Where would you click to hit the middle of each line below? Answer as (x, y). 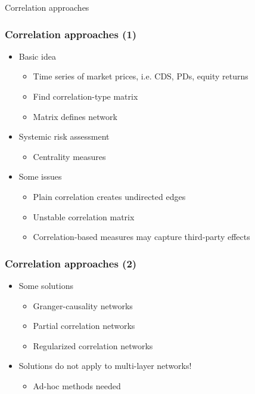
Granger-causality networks (83, 305)
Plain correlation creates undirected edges (109, 196)
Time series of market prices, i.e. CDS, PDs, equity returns (141, 76)
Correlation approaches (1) (71, 34)
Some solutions (46, 285)
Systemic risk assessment (64, 136)
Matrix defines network (75, 116)
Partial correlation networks (84, 326)
